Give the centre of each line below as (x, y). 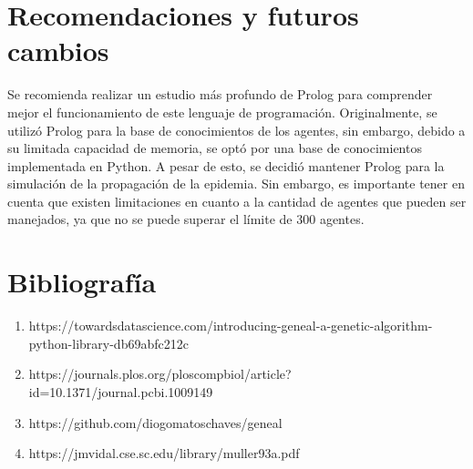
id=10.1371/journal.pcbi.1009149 (121, 391)
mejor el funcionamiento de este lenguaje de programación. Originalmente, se (222, 112)
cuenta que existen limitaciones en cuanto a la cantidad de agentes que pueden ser (237, 201)
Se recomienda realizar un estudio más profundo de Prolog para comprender (220, 94)
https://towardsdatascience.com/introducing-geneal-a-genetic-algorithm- (231, 326)
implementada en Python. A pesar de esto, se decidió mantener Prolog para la (226, 165)
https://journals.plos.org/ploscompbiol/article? (160, 374)
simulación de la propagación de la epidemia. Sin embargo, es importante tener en (236, 184)
